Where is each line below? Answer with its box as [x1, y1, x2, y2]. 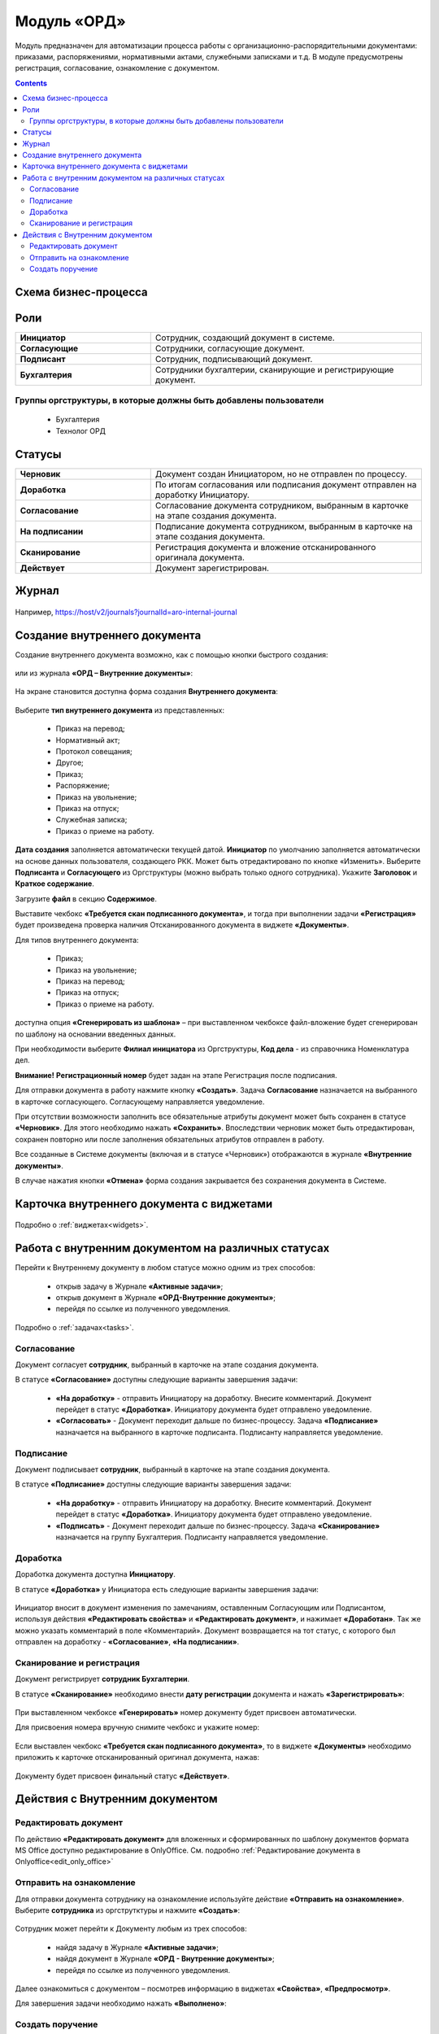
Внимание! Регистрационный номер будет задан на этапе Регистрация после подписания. [15, 1070, 337, 1080]
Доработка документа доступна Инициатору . [15, 1569, 176, 1579]
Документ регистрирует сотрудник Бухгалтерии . [15, 1674, 190, 1684]
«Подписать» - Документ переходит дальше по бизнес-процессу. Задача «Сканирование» [55, 1521, 380, 1530]
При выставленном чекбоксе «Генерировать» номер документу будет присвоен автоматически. [15, 1707, 357, 1717]
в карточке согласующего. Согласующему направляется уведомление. [15, 1097, 265, 1106]
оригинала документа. [154, 552, 246, 563]
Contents [15, 78, 48, 88]
